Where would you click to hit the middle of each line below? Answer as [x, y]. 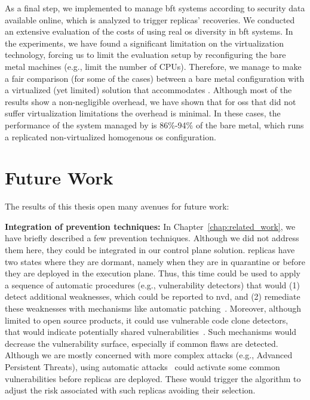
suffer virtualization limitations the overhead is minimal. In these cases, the [143, 113]
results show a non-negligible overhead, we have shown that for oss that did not [151, 101]
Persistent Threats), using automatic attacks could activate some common [142, 366]
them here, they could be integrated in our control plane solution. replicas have [150, 250]
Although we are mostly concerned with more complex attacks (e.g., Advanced [149, 355]
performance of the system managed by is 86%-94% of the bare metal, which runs [154, 124]
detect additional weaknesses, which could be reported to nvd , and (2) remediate [153, 296]
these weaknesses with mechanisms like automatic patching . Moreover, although [153, 308]
